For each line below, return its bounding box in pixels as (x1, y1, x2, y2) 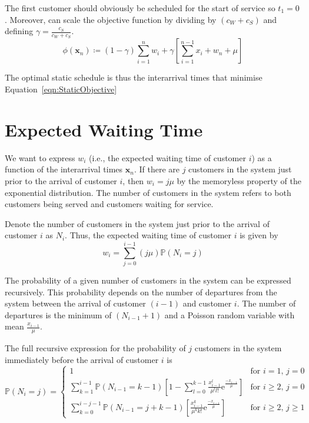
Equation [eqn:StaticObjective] (5, 83, 117, 95)
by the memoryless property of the (177, 174, 301, 186)
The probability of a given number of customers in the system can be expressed (5, 274, 291, 287)
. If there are (134, 163, 180, 175)
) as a (251, 151, 272, 164)
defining (5, 25, 34, 37)
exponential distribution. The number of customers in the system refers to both (5, 186, 291, 198)
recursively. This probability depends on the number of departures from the (5, 285, 277, 298)
